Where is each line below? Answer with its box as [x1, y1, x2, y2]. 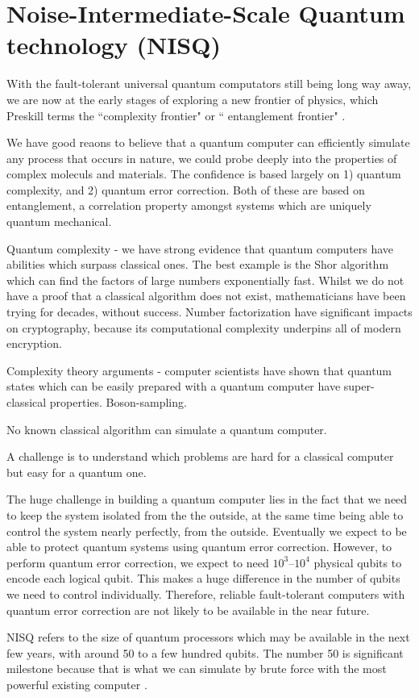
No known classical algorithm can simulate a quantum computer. [6, 420, 327, 437]
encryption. [6, 335, 62, 352]
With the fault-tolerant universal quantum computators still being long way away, [6, 75, 412, 92]
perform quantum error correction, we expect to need [6, 554, 269, 571]
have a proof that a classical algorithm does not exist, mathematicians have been [6, 287, 406, 304]
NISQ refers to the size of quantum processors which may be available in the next [6, 629, 410, 646]
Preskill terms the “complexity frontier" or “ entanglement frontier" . [6, 107, 346, 123]
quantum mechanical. [6, 213, 112, 230]
